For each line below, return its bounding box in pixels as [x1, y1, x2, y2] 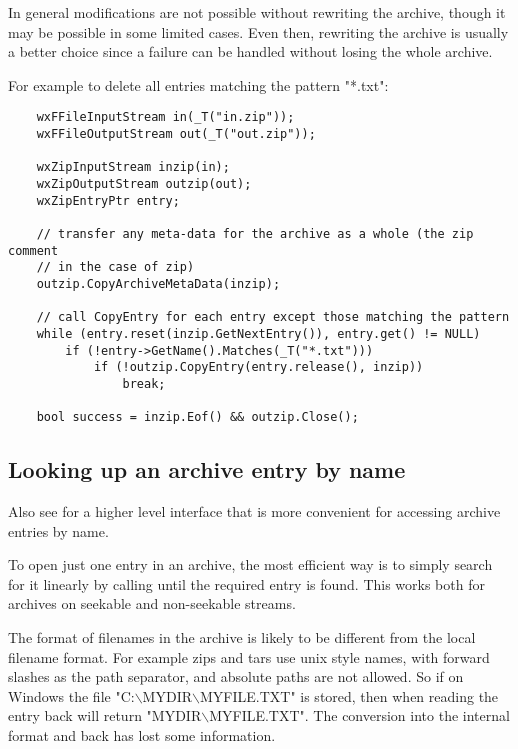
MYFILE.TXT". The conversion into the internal [209, 705, 510, 726]
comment [8, 243, 59, 258]
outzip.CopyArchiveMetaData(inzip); [36, 276, 281, 291]
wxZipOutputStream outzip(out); [36, 177, 252, 191]
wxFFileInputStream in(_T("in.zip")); [36, 110, 295, 125]
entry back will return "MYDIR [8, 705, 202, 726]
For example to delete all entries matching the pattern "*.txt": [8, 74, 389, 95]
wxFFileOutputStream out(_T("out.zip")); [36, 127, 316, 142]
